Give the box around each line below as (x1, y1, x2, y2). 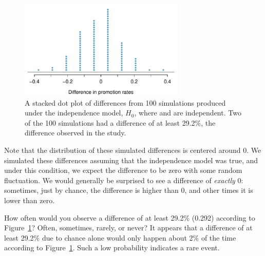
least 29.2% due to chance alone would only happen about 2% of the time (4, 232, 236, 243)
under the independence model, (25, 107, 123, 118)
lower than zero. (4, 195, 55, 206)
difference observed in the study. (25, 127, 126, 138)
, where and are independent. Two (134, 107, 241, 118)
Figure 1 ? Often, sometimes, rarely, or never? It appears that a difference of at (4, 222, 253, 233)
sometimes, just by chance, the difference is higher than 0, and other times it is (4, 185, 253, 195)
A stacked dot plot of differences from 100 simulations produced (25, 97, 226, 108)
